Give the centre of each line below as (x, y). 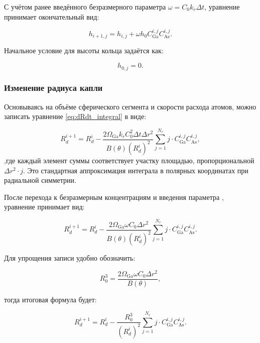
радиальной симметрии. (40, 180)
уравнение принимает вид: (44, 207)
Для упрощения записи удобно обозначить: (70, 258)
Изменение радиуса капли (53, 88)
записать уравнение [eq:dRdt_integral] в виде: (75, 116)
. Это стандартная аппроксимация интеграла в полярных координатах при (136, 170)
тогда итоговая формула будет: (50, 299)
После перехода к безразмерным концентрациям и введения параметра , (114, 197)
